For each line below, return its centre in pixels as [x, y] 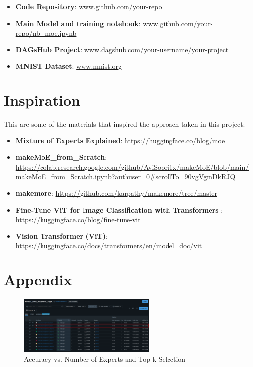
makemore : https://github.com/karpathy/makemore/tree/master [116, 193]
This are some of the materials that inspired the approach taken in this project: [125, 124]
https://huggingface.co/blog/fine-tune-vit [78, 219]
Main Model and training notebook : [78, 23]
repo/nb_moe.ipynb [46, 33]
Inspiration [42, 100]
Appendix [38, 280]
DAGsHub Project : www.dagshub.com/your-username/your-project [122, 49]
